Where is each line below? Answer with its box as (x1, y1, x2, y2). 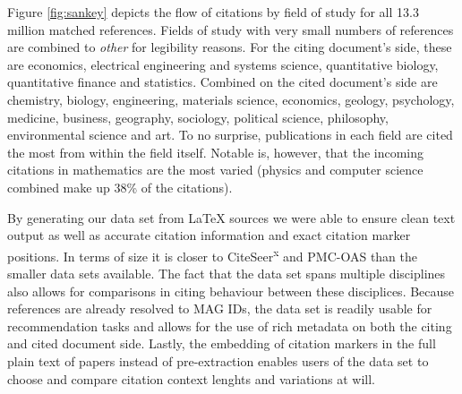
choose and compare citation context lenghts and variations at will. (7, 369, 375, 388)
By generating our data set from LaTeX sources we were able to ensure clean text (7, 208, 456, 227)
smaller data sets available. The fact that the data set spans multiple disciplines (7, 263, 446, 282)
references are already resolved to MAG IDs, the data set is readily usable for (7, 299, 432, 318)
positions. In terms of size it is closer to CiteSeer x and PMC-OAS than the (7, 244, 418, 265)
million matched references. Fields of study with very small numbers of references (7, 20, 454, 39)
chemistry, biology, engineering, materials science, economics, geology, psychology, (7, 90, 455, 108)
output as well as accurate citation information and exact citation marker (7, 226, 411, 244)
